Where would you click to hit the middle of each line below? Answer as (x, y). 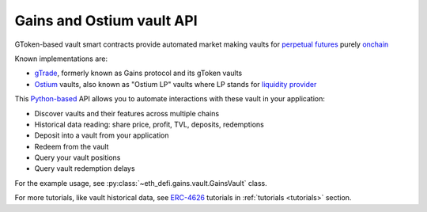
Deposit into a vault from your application (102, 135)
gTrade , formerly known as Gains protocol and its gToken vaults (138, 73)
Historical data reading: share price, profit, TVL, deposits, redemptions (149, 124)
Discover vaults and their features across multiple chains (127, 113)
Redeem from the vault (72, 146)
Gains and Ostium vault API (106, 21)
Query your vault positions (77, 157)
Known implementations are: (61, 59)
